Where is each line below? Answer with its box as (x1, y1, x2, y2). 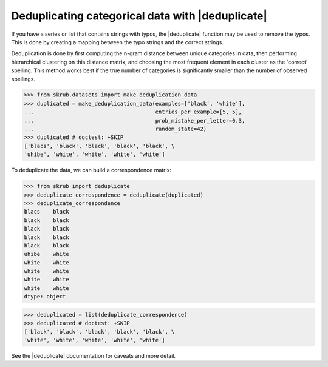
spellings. (11, 75, 36, 82)
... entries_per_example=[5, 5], (24, 109, 242, 115)
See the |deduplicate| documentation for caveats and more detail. (11, 352, 176, 359)
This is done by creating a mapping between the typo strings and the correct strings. (11, 38, 224, 45)
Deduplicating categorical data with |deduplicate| (11, 9, 267, 22)
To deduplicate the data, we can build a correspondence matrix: (11, 167, 172, 174)
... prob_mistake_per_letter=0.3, (24, 117, 245, 124)
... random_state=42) (24, 126, 207, 133)
